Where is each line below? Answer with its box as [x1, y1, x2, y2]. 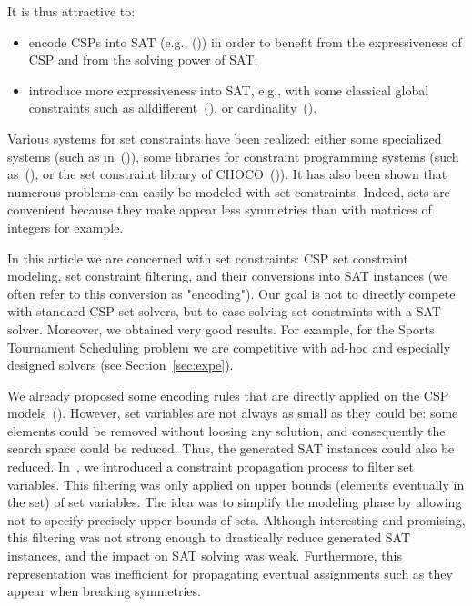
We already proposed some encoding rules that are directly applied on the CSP [7, 385, 449, 404]
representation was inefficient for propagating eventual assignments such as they [7, 563, 453, 582]
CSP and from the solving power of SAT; [28, 50, 258, 69]
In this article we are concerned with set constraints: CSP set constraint [7, 248, 409, 267]
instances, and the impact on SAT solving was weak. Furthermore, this [7, 546, 402, 565]
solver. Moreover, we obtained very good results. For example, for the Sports [7, 319, 435, 338]
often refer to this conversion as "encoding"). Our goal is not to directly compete [7, 283, 456, 303]
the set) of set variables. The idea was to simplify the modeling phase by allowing [7, 492, 462, 512]
